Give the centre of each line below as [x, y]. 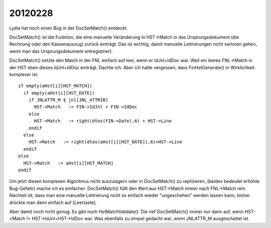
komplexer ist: [24, 74]
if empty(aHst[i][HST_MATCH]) [55, 86]
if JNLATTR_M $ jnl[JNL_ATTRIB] [68, 100]
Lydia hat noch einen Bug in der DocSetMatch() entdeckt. [69, 28]
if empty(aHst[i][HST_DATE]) [59, 93]
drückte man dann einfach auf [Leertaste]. [53, 202]
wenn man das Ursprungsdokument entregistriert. [61, 51]
